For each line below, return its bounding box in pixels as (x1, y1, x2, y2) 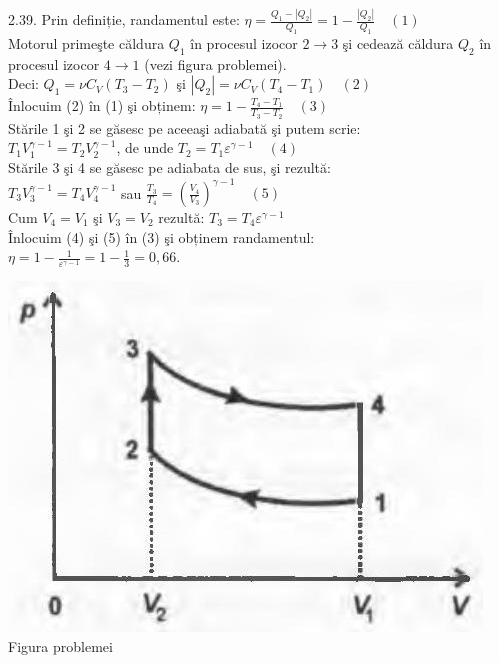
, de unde (116, 137, 174, 158)
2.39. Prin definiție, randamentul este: (8, 9, 240, 30)
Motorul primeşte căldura (8, 33, 165, 54)
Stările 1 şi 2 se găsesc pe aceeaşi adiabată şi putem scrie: (8, 117, 361, 138)
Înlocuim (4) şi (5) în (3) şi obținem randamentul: (8, 226, 315, 247)
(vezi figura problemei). (144, 53, 287, 74)
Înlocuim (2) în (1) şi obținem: (8, 95, 196, 116)
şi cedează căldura (342, 33, 454, 54)
